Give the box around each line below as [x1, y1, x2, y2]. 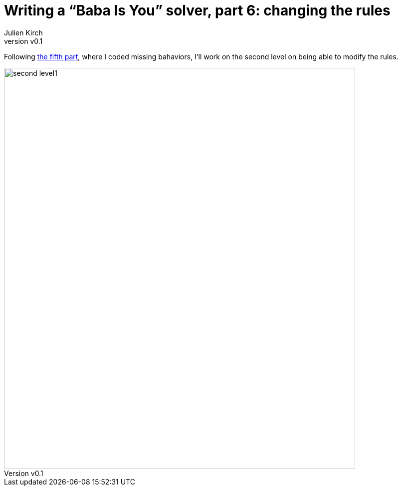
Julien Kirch [4, 28, 43, 37]
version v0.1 [4, 36, 43, 45]
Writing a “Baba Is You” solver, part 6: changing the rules [4, 2, 391, 19]
